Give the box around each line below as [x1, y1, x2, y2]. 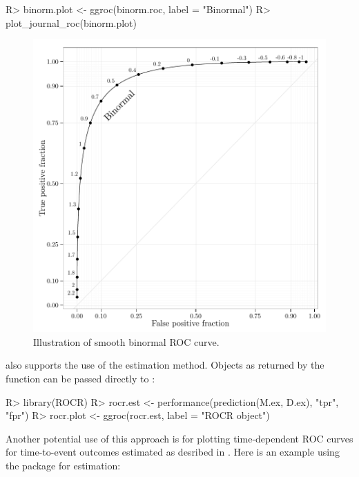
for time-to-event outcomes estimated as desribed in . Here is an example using [6, 445, 340, 459]
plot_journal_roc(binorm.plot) [6, 15, 137, 30]
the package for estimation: [6, 458, 121, 472]
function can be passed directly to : [6, 371, 155, 385]
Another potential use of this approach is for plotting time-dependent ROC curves [6, 431, 353, 445]
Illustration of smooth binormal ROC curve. [33, 334, 220, 349]
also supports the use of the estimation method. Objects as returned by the [6, 358, 324, 372]
